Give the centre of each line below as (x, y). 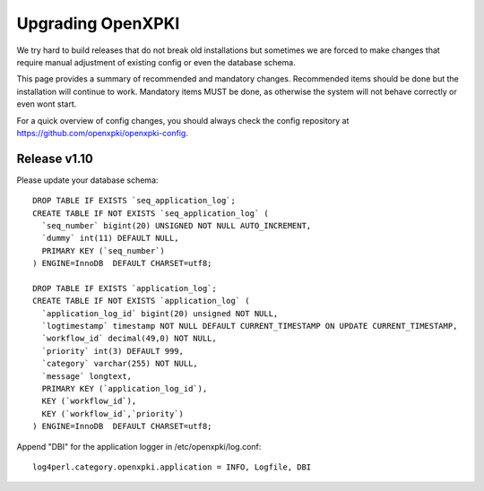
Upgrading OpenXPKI (98, 23)
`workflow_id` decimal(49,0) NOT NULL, (129, 339)
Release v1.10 (55, 158)
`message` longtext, (87, 376)
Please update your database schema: (87, 180)
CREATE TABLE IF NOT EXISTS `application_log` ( (141, 301)
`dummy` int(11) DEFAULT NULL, (110, 238)
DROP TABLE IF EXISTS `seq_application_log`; (134, 201)
